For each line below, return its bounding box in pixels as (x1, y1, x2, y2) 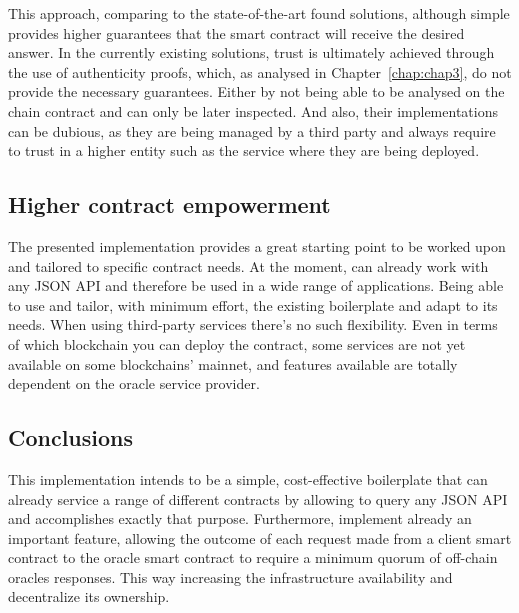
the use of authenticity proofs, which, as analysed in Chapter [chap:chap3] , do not (8, 61, 512, 82)
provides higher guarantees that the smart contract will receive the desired (8, 22, 465, 43)
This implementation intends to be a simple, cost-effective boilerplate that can (8, 468, 488, 489)
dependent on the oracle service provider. (8, 373, 260, 394)
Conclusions (8, 422, 134, 453)
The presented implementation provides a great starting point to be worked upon (8, 235, 506, 256)
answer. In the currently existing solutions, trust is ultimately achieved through (8, 42, 495, 63)
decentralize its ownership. (8, 586, 170, 607)
